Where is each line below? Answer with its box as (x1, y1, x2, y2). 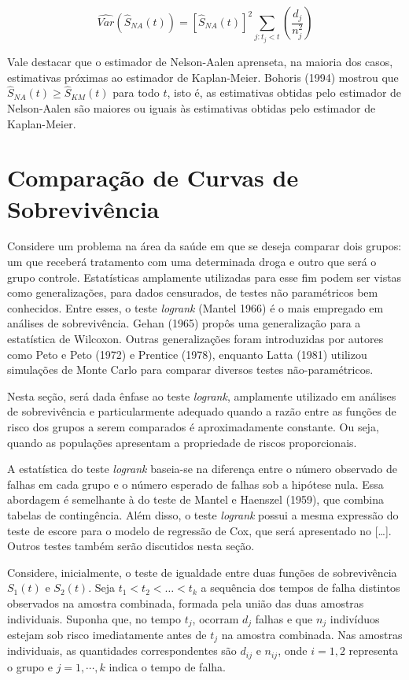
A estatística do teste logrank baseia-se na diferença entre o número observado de (7, 460, 397, 477)
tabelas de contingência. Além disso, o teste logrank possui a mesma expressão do (7, 506, 399, 523)
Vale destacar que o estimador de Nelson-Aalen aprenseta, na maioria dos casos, (7, 53, 393, 69)
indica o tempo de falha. (109, 658, 226, 674)
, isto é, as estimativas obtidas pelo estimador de (167, 84, 402, 101)
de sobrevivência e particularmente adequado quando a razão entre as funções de (7, 403, 396, 419)
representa (348, 642, 399, 659)
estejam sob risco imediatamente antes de (7, 626, 207, 642)
